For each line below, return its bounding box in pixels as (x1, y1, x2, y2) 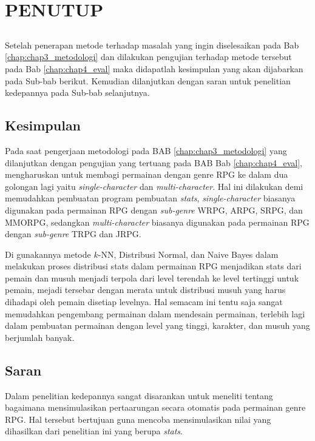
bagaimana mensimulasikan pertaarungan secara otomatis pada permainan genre (5, 401, 306, 414)
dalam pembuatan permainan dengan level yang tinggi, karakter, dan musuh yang (5, 319, 310, 332)
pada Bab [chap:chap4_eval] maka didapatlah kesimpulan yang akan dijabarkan (5, 62, 303, 75)
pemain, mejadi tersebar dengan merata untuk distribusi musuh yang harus (5, 283, 286, 296)
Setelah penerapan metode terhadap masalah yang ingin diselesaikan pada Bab (5, 38, 299, 51)
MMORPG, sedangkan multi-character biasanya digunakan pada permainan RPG (5, 215, 310, 228)
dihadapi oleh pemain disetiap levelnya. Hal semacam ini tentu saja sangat (5, 295, 283, 308)
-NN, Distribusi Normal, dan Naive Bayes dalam (98, 247, 279, 260)
